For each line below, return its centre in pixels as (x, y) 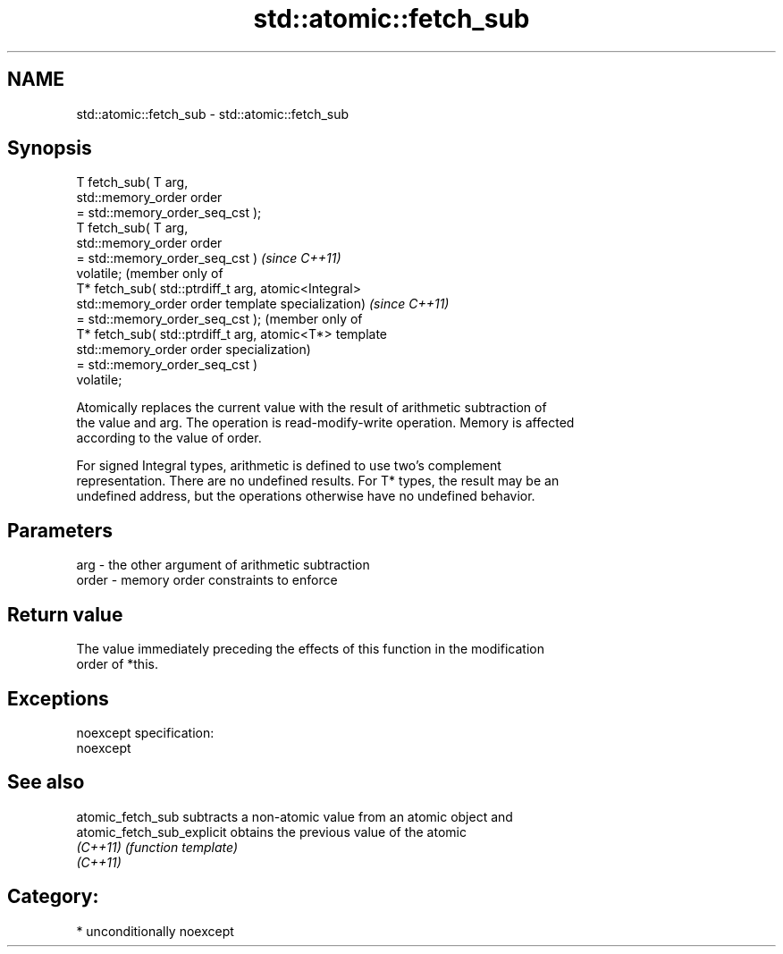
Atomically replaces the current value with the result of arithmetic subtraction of (312, 408)
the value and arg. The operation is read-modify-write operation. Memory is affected (325, 423)
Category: (53, 897)
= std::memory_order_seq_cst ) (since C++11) (209, 258)
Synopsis (50, 148)
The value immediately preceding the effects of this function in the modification (310, 649)
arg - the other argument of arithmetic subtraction (223, 565)
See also (46, 782)
